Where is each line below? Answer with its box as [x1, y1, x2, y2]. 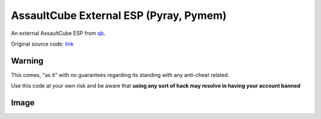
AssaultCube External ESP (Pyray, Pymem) [11, 9, 227, 22]
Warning [11, 56, 44, 66]
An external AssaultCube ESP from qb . [11, 30, 106, 37]
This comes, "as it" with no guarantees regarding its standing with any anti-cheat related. [11, 71, 229, 78]
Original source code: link [11, 40, 74, 47]
